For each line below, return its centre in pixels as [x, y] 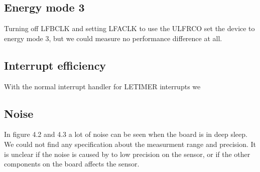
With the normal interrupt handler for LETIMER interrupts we [102, 86]
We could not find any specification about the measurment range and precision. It [130, 144]
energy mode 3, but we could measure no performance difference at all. [113, 38]
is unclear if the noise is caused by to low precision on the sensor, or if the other [127, 154]
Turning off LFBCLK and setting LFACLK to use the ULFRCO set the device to [129, 28]
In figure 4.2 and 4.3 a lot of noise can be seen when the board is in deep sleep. [126, 134]
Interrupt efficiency [55, 65]
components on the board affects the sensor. [72, 164]
